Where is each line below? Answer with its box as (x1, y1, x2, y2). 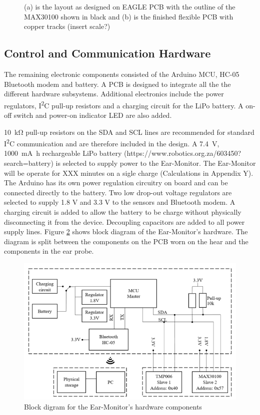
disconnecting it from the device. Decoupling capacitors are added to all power (4, 216, 245, 227)
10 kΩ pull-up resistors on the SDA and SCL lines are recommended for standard (4, 126, 254, 137)
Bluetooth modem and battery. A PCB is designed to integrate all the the (4, 78, 231, 89)
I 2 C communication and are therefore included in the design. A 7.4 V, (4, 137, 219, 148)
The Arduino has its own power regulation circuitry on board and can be (4, 177, 228, 188)
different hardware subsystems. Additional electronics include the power (4, 88, 224, 99)
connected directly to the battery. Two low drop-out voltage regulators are (4, 187, 232, 197)
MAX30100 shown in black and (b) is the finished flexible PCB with (24, 11, 233, 21)
